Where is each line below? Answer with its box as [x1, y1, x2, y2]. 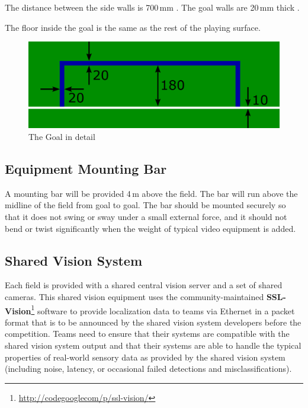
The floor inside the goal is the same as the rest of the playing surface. [5, 21, 261, 33]
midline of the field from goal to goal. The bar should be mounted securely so [5, 199, 286, 211]
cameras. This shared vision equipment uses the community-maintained [5, 290, 264, 302]
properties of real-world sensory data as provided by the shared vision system [5, 350, 285, 363]
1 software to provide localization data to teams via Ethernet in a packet [31, 302, 295, 317]
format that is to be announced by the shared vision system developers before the [5, 315, 301, 328]
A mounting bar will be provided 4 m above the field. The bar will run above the [5, 187, 298, 199]
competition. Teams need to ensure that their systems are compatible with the [5, 327, 290, 340]
